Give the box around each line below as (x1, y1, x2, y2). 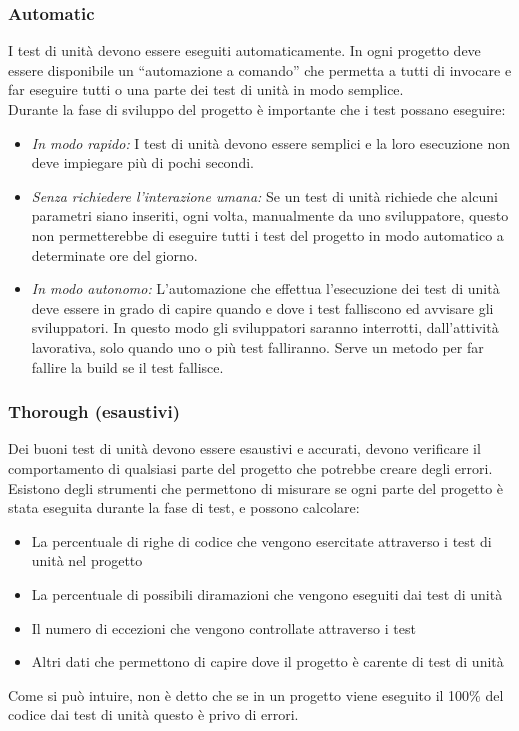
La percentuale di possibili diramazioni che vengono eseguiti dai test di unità (31, 583, 503, 604)
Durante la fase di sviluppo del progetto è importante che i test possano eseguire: (8, 99, 506, 119)
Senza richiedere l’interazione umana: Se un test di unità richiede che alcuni (31, 185, 498, 206)
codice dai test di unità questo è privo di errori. (8, 704, 299, 725)
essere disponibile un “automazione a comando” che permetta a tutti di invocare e (8, 59, 512, 80)
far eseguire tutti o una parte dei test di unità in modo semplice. (8, 79, 404, 100)
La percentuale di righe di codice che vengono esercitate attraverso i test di (31, 530, 492, 551)
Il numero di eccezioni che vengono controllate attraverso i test (31, 617, 416, 638)
